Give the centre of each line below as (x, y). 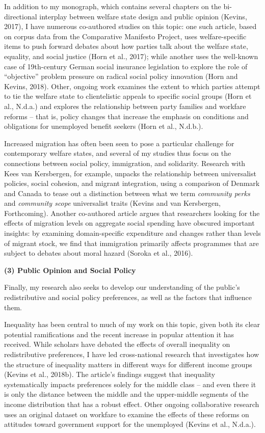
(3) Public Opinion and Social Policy (70, 270)
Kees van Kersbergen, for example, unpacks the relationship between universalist (130, 173)
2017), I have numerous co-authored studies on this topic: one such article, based (130, 26)
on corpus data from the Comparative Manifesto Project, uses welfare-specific (125, 36)
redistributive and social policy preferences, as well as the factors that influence (128, 297)
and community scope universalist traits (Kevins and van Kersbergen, (112, 203)
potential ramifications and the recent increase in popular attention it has (119, 334)
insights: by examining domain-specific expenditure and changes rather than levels (132, 233)
